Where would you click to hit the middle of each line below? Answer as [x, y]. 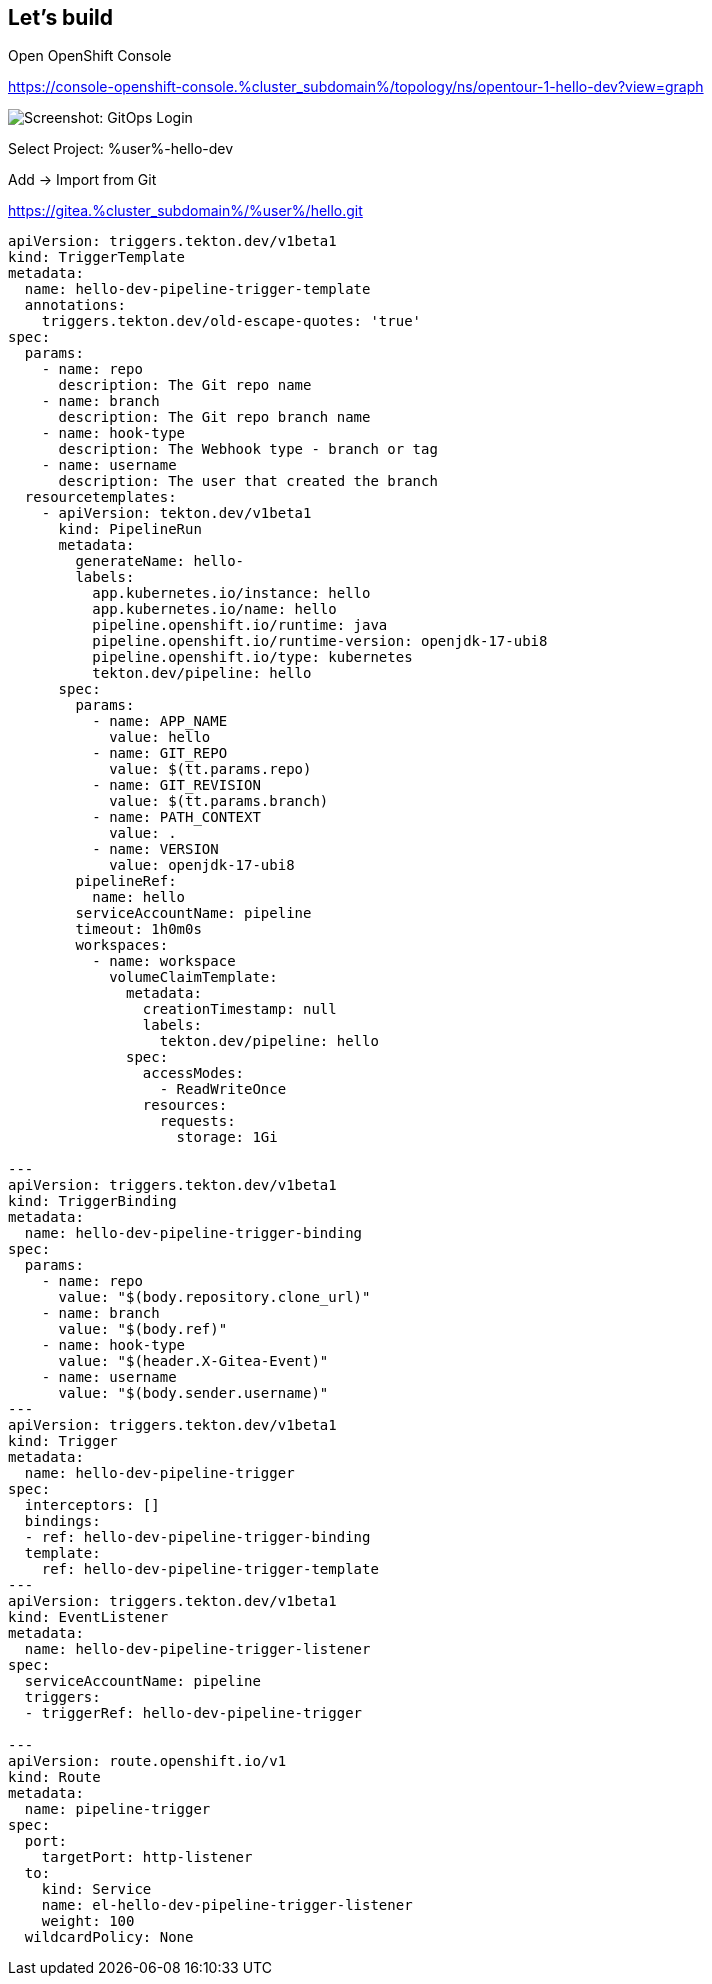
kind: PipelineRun [130, 529]
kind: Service [96, 1889]
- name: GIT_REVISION [176, 785]
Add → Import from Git [82, 180]
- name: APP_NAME [160, 721]
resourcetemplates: [100, 497]
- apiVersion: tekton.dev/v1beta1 [176, 513]
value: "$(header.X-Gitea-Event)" [193, 1361]
